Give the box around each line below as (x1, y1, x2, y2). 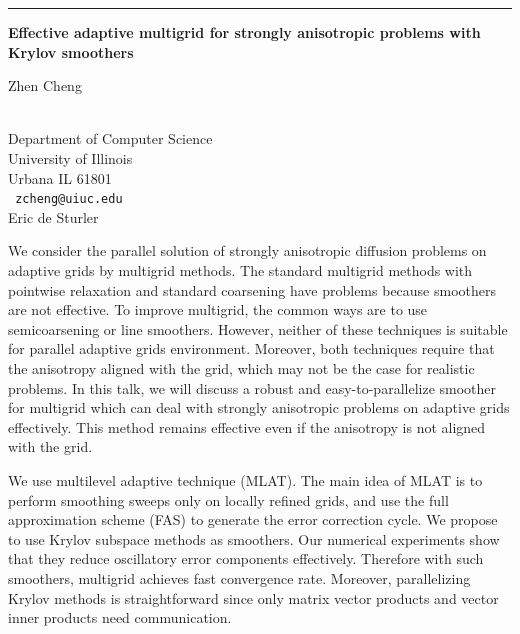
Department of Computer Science (8, 128, 213, 149)
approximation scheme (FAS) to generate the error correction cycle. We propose (8, 509, 498, 530)
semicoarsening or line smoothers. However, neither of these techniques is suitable (8, 318, 508, 339)
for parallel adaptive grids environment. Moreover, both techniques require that (8, 338, 495, 359)
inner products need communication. (8, 607, 232, 628)
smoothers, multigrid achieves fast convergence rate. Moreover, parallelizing (8, 567, 471, 588)
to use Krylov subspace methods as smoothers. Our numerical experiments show (8, 528, 500, 549)
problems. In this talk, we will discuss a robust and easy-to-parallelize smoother (8, 377, 497, 398)
